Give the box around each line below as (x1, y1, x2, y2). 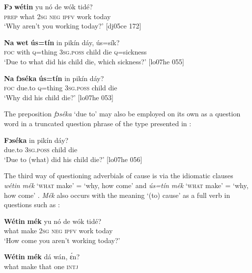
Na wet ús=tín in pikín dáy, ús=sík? (4, 37, 120, 47)
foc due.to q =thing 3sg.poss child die (4, 82, 117, 93)
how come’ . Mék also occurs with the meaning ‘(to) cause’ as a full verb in (4, 190, 230, 200)
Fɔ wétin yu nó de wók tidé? (4, 1, 93, 11)
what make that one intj (4, 261, 79, 272)
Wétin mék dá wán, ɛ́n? (4, 251, 80, 262)
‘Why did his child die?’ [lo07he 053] (4, 92, 113, 102)
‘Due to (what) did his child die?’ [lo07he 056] (4, 154, 142, 164)
